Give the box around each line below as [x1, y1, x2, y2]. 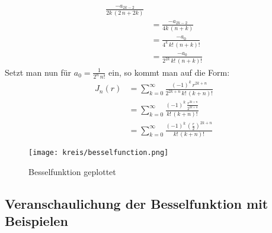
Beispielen [5, 212, 68, 230]
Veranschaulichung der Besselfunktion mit [5, 194, 268, 212]
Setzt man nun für [5, 66, 72, 78]
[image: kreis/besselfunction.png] [28, 148, 169, 157]
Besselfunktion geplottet [28, 165, 116, 177]
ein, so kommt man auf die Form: [108, 66, 230, 78]
